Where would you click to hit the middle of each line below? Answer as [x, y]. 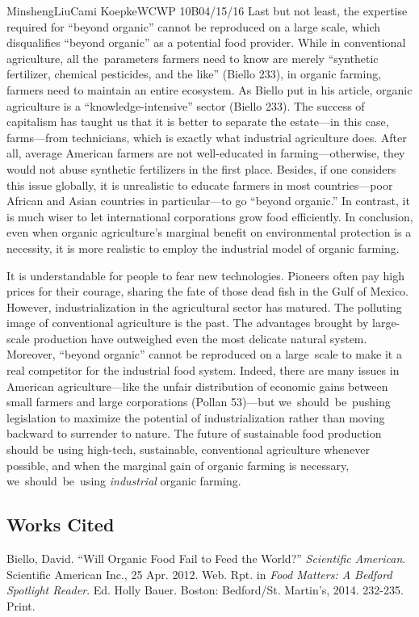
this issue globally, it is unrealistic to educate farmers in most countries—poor [200, 185]
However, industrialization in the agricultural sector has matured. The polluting [204, 306]
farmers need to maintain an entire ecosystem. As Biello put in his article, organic [209, 89]
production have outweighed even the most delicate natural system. [200, 338]
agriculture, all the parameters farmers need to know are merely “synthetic [193, 58]
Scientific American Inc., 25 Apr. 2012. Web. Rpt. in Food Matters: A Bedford [199, 574]
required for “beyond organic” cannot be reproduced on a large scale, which [194, 26]
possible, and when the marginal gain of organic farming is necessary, [178, 465]
